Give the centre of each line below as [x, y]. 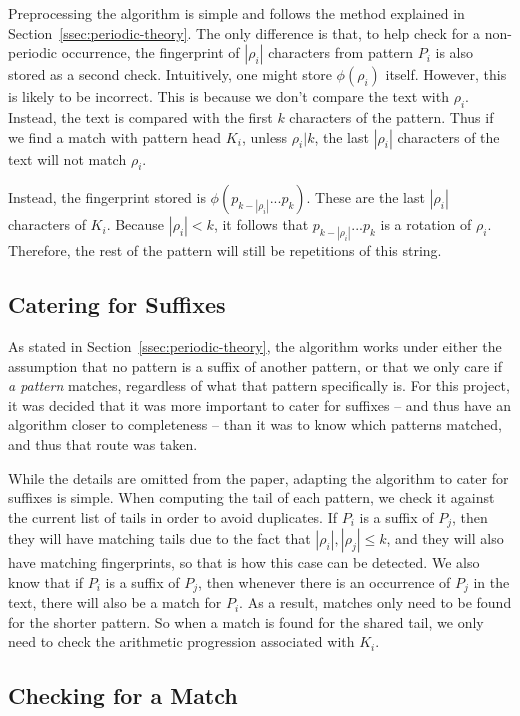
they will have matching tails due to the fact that [159, 538]
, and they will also [445, 538]
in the [491, 581]
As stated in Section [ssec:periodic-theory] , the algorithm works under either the [255, 346]
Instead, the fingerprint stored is [107, 197]
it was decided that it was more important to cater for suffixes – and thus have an [259, 404]
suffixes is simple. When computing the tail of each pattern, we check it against [251, 497]
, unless [264, 136]
